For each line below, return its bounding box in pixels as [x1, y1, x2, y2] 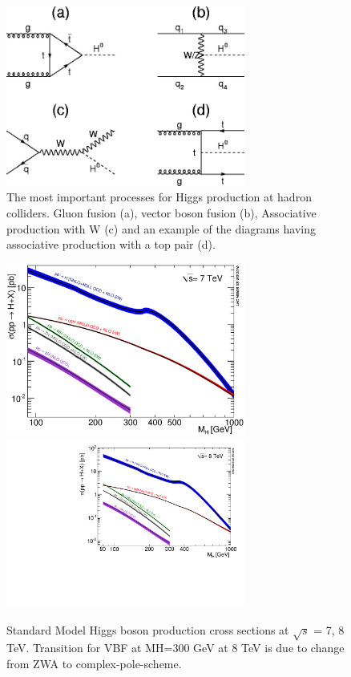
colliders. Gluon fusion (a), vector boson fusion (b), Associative [6, 205, 317, 221]
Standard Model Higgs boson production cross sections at [6, 621, 289, 638]
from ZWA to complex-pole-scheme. [6, 655, 182, 672]
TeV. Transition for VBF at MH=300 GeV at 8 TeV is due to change [6, 639, 345, 656]
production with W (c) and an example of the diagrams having [6, 220, 316, 237]
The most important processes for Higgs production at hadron [6, 189, 312, 205]
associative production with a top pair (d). [6, 236, 216, 253]
